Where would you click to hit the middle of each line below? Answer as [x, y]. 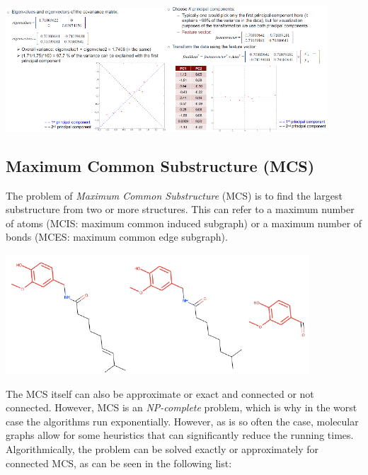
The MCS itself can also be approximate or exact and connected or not [160, 393]
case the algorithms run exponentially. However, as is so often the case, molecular [182, 421]
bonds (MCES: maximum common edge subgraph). [117, 237]
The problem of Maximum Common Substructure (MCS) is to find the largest [174, 195]
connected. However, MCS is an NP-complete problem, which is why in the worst [182, 407]
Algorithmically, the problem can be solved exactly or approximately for [162, 448]
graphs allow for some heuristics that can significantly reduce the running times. [180, 435]
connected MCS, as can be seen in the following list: [119, 463]
